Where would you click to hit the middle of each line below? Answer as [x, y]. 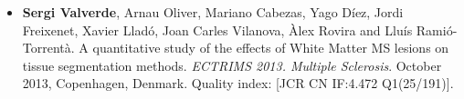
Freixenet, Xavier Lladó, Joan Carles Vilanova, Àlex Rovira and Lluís [217, 30]
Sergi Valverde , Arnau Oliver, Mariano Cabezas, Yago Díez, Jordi [213, 12]
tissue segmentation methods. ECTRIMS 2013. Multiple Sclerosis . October [232, 65]
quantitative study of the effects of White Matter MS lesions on [271, 48]
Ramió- [437, 30]
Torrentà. [48, 48]
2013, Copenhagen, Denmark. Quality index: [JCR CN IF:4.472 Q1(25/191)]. [238, 83]
